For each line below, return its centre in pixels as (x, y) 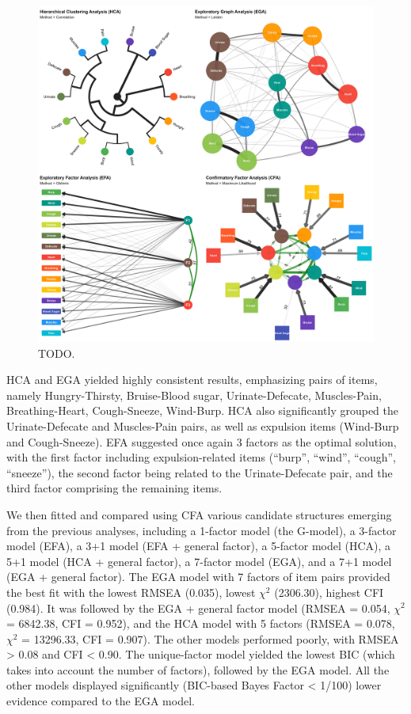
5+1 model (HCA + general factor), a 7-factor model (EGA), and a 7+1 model (199, 561)
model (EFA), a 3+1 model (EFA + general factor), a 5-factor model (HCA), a (199, 546)
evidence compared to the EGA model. (101, 701)
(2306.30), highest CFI (329, 592)
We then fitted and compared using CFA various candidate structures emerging (199, 514)
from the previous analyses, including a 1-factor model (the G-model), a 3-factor (202, 530)
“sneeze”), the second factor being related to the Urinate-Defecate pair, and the (200, 472)
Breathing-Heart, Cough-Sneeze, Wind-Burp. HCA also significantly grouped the (203, 410)
